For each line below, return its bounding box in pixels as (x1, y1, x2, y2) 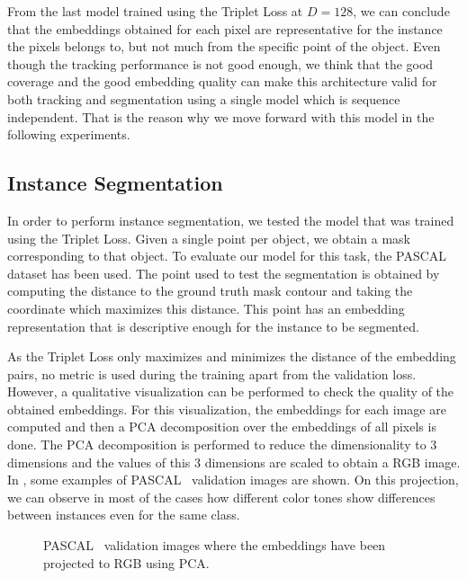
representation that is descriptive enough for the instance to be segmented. (7, 316, 419, 335)
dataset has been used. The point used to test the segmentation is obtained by (7, 263, 440, 282)
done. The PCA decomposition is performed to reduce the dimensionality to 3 (7, 435, 437, 454)
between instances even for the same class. (7, 505, 240, 524)
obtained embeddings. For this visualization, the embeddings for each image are (7, 399, 446, 418)
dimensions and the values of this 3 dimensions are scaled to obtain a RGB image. (7, 452, 461, 471)
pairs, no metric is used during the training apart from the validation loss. (7, 364, 417, 383)
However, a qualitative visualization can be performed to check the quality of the (7, 382, 454, 401)
